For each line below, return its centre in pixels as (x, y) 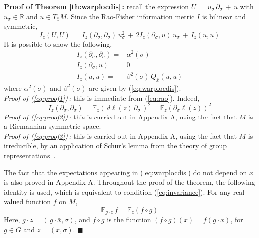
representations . (30, 155)
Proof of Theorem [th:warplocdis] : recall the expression (97, 6)
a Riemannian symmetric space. (53, 126)
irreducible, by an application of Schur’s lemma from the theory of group (116, 146)
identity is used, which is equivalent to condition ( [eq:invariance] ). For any (117, 191)
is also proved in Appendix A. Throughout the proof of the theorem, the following (129, 182)
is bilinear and (224, 16)
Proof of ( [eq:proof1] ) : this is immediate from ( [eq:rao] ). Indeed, (102, 97)
